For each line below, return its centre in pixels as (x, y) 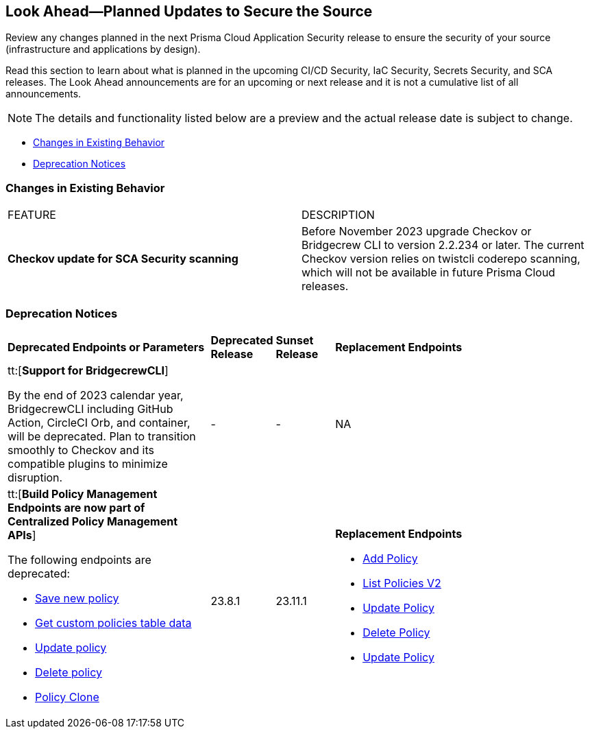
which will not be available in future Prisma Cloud (429, 273)
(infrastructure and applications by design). (103, 49)
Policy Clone (67, 697)
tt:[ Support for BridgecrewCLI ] (88, 370)
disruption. (35, 477)
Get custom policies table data (113, 623)
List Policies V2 (402, 583)
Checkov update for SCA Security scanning (123, 259)
